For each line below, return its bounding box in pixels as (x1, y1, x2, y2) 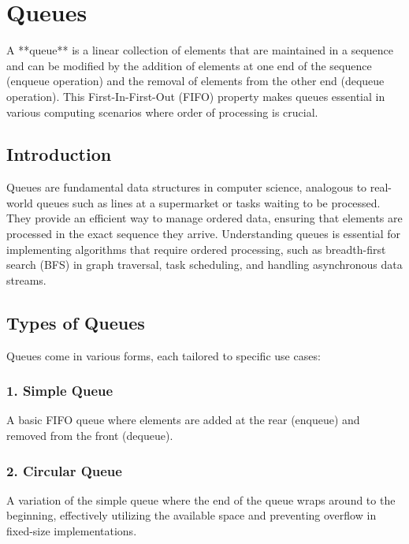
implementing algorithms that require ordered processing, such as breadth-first (6, 240, 386, 257)
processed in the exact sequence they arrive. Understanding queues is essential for (6, 225, 401, 242)
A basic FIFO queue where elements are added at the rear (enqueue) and (6, 412, 360, 428)
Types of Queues (6, 310, 145, 334)
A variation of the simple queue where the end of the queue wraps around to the (6, 491, 396, 508)
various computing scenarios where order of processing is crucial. (6, 103, 318, 120)
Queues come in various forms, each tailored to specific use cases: (6, 347, 321, 363)
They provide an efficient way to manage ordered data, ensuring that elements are (6, 210, 403, 226)
